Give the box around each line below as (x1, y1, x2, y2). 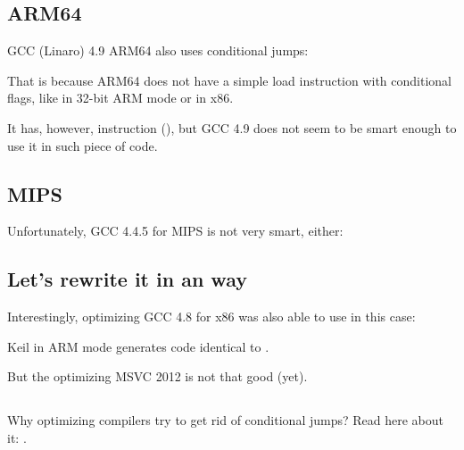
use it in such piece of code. (7, 136, 158, 154)
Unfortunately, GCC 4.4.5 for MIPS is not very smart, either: (7, 221, 344, 240)
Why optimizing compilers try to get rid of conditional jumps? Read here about (7, 411, 443, 429)
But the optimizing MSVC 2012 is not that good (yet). (7, 367, 308, 386)
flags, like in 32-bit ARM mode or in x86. (7, 88, 234, 107)
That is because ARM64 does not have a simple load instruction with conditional (7, 71, 452, 89)
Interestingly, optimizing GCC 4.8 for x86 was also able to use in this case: (7, 307, 416, 326)
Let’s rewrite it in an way (7, 265, 247, 293)
